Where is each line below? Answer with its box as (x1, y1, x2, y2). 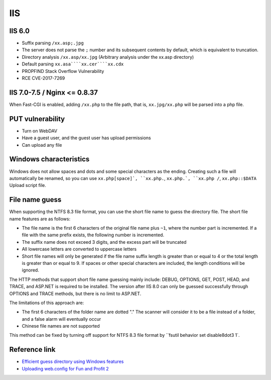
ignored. (22, 267, 40, 273)
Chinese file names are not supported (22, 323, 100, 329)
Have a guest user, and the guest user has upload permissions (22, 135, 151, 141)
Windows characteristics (9, 155, 90, 163)
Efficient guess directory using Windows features (22, 358, 124, 364)
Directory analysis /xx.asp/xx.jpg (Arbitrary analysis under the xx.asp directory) (22, 54, 194, 60)
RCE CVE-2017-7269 (22, 75, 65, 81)
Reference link (9, 345, 56, 354)
